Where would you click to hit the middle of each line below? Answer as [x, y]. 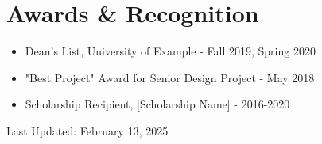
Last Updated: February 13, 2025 [87, 130]
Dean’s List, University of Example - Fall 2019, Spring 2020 [170, 51]
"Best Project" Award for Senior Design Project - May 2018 [170, 77]
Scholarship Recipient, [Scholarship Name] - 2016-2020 [157, 104]
